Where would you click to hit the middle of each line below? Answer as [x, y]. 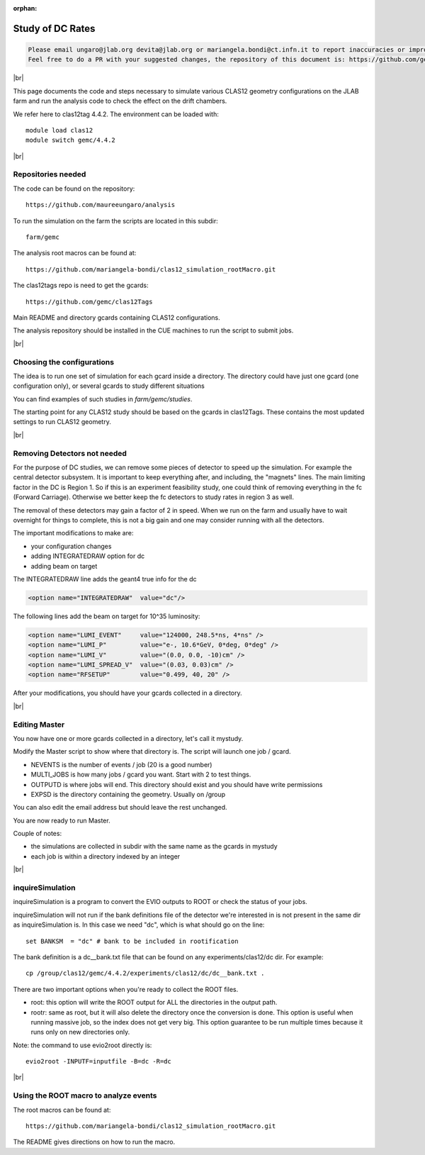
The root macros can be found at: [62, 1110]
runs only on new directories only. [80, 1032]
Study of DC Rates [54, 28]
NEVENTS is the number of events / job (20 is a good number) [121, 764]
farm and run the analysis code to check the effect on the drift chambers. [120, 101]
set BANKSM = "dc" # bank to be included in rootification [132, 941]
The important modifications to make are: [73, 533]
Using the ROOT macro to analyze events [85, 1095]
